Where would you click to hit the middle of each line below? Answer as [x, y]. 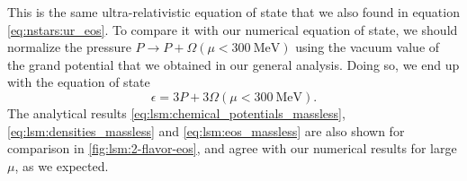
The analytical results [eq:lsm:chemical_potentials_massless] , [176, 112]
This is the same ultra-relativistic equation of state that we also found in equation [233, 12]
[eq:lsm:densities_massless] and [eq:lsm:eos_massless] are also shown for [206, 130]
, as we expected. [62, 165]
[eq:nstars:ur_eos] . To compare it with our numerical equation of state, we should [233, 29]
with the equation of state [79, 82]
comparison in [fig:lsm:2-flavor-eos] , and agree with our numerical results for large [232, 148]
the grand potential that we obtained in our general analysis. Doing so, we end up [233, 64]
